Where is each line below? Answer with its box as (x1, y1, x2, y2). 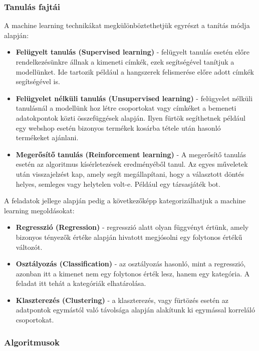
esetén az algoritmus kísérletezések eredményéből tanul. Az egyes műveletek (16, 159, 248, 169)
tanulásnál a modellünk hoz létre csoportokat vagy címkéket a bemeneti (16, 103, 236, 113)
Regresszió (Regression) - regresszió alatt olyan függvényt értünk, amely (16, 222, 249, 232)
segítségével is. (16, 76, 60, 87)
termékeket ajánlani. (16, 132, 79, 143)
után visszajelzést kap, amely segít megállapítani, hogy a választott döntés (16, 168, 244, 179)
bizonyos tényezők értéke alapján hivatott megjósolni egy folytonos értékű (16, 231, 242, 242)
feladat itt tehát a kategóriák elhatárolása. (16, 278, 146, 288)
